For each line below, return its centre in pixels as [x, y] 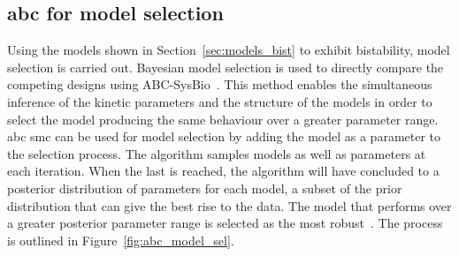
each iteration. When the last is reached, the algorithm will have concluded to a [223, 171]
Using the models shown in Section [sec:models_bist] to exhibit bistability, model [229, 50]
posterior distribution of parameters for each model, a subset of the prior [205, 188]
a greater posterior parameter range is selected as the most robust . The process [225, 223]
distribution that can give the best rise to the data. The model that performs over [229, 205]
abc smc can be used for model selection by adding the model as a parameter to [224, 136]
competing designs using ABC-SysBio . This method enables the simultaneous [220, 84]
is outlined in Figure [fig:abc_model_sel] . [121, 240]
